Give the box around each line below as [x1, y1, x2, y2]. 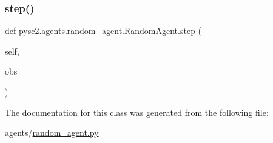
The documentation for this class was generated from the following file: [5, 105, 269, 118]
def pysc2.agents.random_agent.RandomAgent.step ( [5, 24, 202, 37]
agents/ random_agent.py [5, 126, 99, 139]
